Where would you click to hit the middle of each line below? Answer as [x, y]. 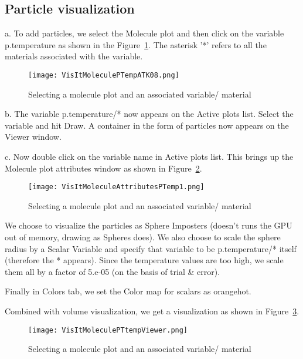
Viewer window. [33, 137]
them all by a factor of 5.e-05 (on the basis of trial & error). [113, 271]
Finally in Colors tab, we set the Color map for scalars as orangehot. [128, 291]
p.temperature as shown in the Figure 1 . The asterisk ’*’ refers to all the [136, 44]
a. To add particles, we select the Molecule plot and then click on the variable [144, 33]
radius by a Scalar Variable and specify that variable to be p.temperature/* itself [151, 248]
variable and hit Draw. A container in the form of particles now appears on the [147, 125]
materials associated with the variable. [74, 56]
